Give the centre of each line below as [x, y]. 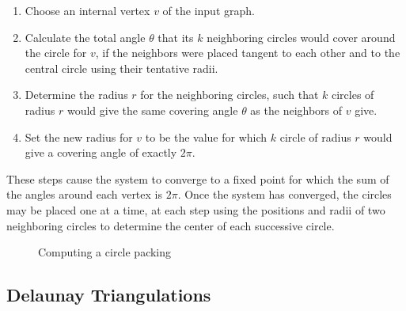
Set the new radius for [79, 137]
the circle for [56, 53]
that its [176, 37]
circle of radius [315, 137]
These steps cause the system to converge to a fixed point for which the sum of [198, 178]
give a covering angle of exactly [101, 152]
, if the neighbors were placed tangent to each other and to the [248, 53]
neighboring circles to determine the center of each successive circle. [171, 225]
